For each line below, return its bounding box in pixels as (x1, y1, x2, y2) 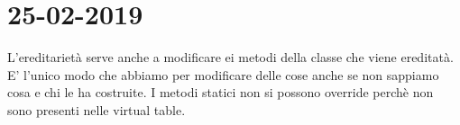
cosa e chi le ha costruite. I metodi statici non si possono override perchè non (7, 83, 434, 102)
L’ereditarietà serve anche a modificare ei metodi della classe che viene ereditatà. (7, 48, 454, 67)
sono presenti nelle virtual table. (7, 100, 186, 119)
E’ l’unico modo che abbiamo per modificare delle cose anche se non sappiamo (7, 65, 439, 84)
